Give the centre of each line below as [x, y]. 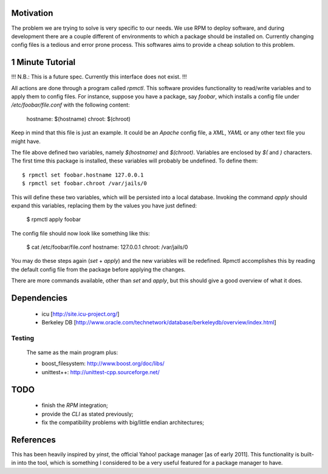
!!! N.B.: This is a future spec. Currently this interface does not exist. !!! [99, 77]
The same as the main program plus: [72, 352]
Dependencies [39, 298]
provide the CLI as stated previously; [87, 414]
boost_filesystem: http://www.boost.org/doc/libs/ [103, 364]
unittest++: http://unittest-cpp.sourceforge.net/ [101, 372]
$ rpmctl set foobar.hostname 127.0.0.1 [83, 175]
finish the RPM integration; [75, 405]
